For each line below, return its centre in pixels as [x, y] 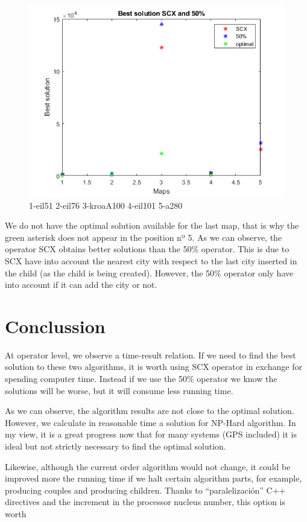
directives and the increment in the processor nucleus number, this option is [145, 502]
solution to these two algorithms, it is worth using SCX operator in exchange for [153, 367]
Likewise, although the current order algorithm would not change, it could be [148, 466]
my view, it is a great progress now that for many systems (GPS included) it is [151, 434]
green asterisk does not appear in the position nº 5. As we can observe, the [144, 237]
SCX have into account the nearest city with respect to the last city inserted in [151, 260]
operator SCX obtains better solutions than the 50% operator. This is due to [147, 249]
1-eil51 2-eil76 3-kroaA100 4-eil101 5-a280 [106, 205]
